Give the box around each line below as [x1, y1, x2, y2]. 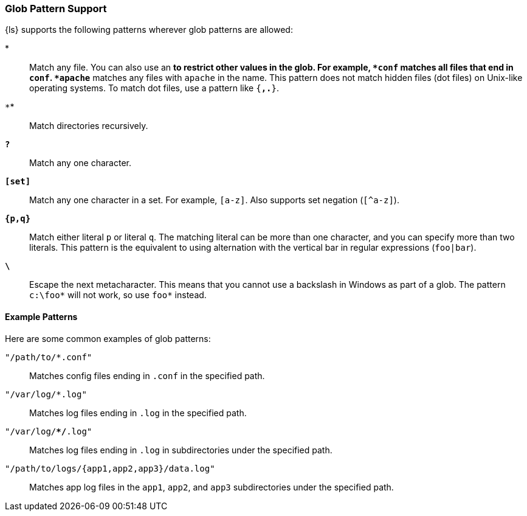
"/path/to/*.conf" [5, 352, 92, 362]
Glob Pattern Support [5, 2, 107, 15]
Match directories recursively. [29, 120, 148, 131]
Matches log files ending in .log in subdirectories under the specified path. [29, 444, 332, 455]
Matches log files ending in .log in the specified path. [29, 407, 247, 418]
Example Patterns [5, 311, 78, 322]
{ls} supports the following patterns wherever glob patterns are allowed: [5, 24, 293, 35]
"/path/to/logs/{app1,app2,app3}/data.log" [5, 463, 215, 473]
